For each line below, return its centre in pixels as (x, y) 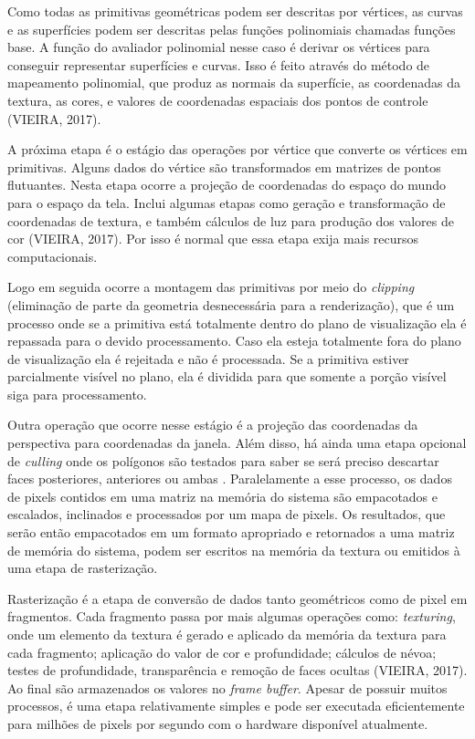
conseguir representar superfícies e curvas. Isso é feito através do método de (219, 64)
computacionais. (53, 256)
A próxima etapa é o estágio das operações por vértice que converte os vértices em (237, 149)
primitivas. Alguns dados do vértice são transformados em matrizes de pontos (224, 167)
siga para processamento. (77, 394)
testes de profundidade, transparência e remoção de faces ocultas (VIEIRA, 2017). (237, 670)
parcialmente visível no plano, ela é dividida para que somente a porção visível (227, 376)
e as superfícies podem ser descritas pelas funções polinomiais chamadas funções (232, 29)
